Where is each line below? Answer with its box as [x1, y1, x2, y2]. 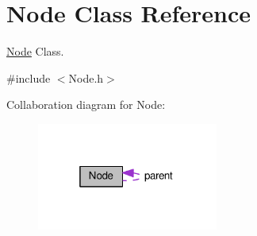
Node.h [68, 69, 104, 86]
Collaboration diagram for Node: [6, 96, 166, 113]
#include [6, 69, 51, 86]
